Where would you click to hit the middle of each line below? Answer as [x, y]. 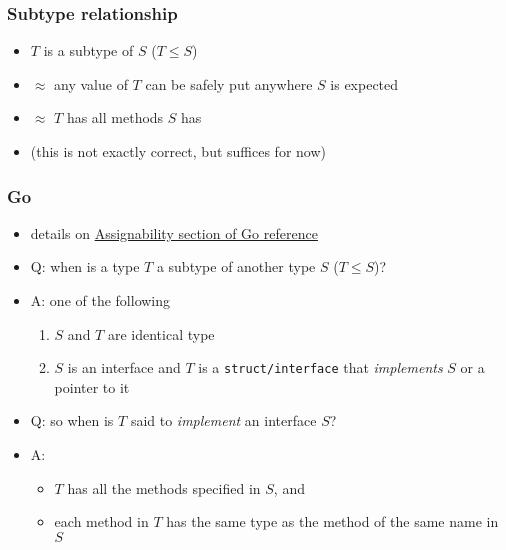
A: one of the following [100, 300]
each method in [101, 521]
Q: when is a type [85, 266]
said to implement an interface [223, 420]
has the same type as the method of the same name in [332, 521]
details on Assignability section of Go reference [174, 232]
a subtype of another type [236, 266]
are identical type [161, 333]
